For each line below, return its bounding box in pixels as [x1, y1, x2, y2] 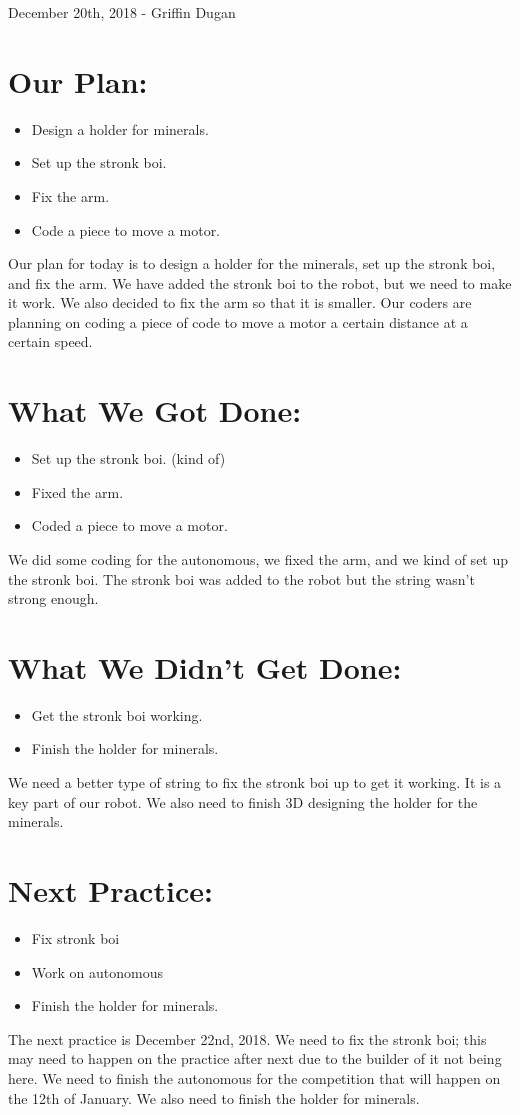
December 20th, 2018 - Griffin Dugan [8, 2, 236, 22]
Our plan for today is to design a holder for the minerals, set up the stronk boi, [8, 253, 496, 274]
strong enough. [8, 588, 99, 609]
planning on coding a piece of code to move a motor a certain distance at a [8, 311, 468, 332]
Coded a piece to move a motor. [31, 515, 228, 536]
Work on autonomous [31, 961, 163, 982]
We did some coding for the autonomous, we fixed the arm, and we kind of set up [8, 548, 509, 569]
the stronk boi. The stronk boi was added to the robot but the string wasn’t [8, 568, 475, 589]
